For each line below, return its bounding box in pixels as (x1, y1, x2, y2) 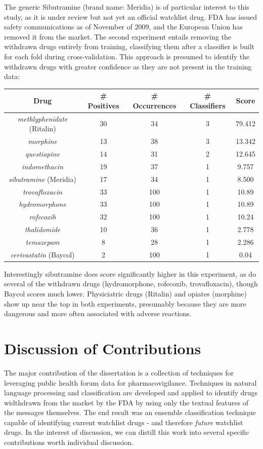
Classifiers (190, 100, 226, 110)
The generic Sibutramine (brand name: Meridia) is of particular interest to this (4, 2, 249, 12)
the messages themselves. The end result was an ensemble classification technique (4, 407, 256, 418)
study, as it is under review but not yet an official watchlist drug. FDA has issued (4, 11, 257, 22)
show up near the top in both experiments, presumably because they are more (4, 298, 246, 309)
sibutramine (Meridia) (9, 173, 76, 184)
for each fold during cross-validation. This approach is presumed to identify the (4, 51, 250, 61)
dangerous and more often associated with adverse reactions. (4, 308, 192, 319)
